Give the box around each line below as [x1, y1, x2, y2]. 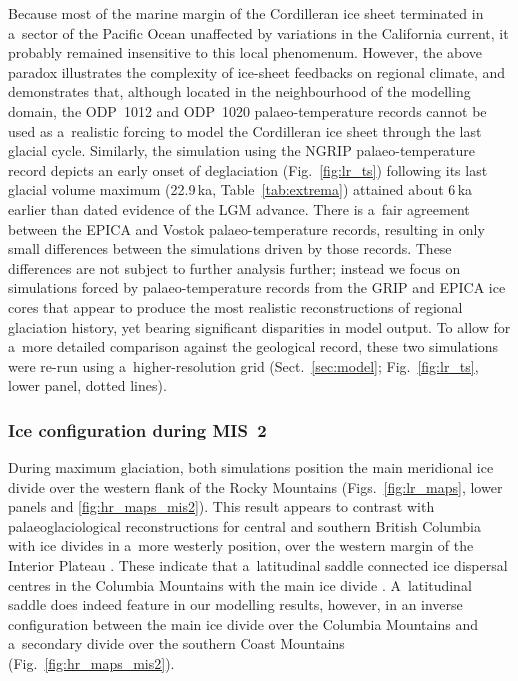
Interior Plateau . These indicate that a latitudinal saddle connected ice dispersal [8, 555, 508, 576]
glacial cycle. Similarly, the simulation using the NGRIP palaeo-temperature [8, 140, 476, 161]
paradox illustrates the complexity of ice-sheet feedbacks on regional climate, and [8, 61, 506, 82]
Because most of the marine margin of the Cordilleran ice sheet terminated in [8, 3, 484, 23]
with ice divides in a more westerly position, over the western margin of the [8, 535, 474, 556]
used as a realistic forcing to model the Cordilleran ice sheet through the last [8, 120, 482, 141]
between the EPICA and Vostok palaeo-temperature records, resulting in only [8, 218, 485, 239]
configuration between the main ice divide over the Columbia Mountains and [8, 613, 478, 634]
